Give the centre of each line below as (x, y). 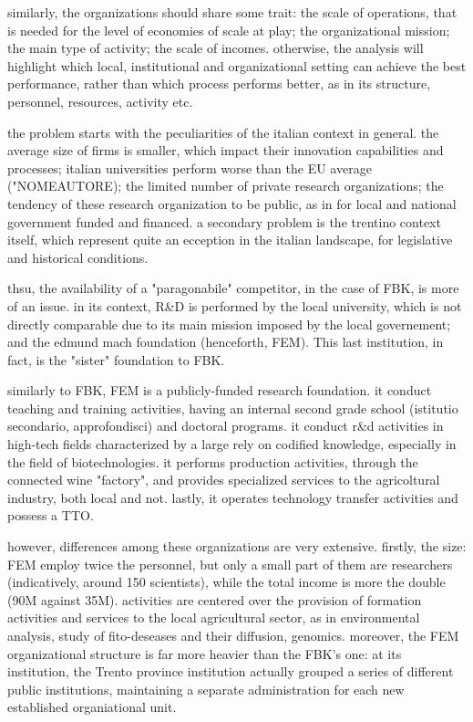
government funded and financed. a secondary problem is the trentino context (224, 221)
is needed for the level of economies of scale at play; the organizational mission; (229, 30)
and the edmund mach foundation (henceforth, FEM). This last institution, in (226, 342)
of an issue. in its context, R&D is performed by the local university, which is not (235, 305)
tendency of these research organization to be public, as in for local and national (232, 203)
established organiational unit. (92, 707)
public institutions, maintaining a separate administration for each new (206, 689)
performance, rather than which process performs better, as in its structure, (219, 84)
